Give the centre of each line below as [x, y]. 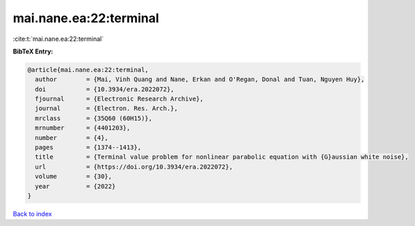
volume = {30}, [74, 176]
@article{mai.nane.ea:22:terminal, [88, 70]
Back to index [32, 214]
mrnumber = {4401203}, [83, 128]
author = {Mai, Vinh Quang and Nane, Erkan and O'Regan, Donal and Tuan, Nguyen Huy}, [200, 79]
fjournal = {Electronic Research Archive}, [120, 99]
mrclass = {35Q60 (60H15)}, [94, 118]
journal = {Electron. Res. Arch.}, [107, 108]
